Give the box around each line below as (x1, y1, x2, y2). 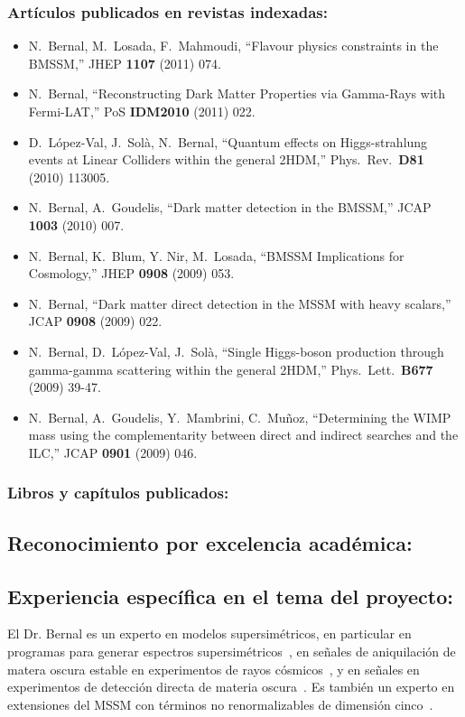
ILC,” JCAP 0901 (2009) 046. (28, 442, 198, 461)
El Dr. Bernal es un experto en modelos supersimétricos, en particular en (7, 624, 412, 643)
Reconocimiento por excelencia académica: (7, 528, 413, 556)
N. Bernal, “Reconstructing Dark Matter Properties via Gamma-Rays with (28, 84, 445, 103)
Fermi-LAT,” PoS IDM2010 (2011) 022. (28, 102, 256, 120)
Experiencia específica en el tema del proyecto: (7, 582, 453, 610)
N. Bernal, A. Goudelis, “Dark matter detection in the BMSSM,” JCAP (28, 198, 432, 217)
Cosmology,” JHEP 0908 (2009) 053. (28, 264, 235, 283)
